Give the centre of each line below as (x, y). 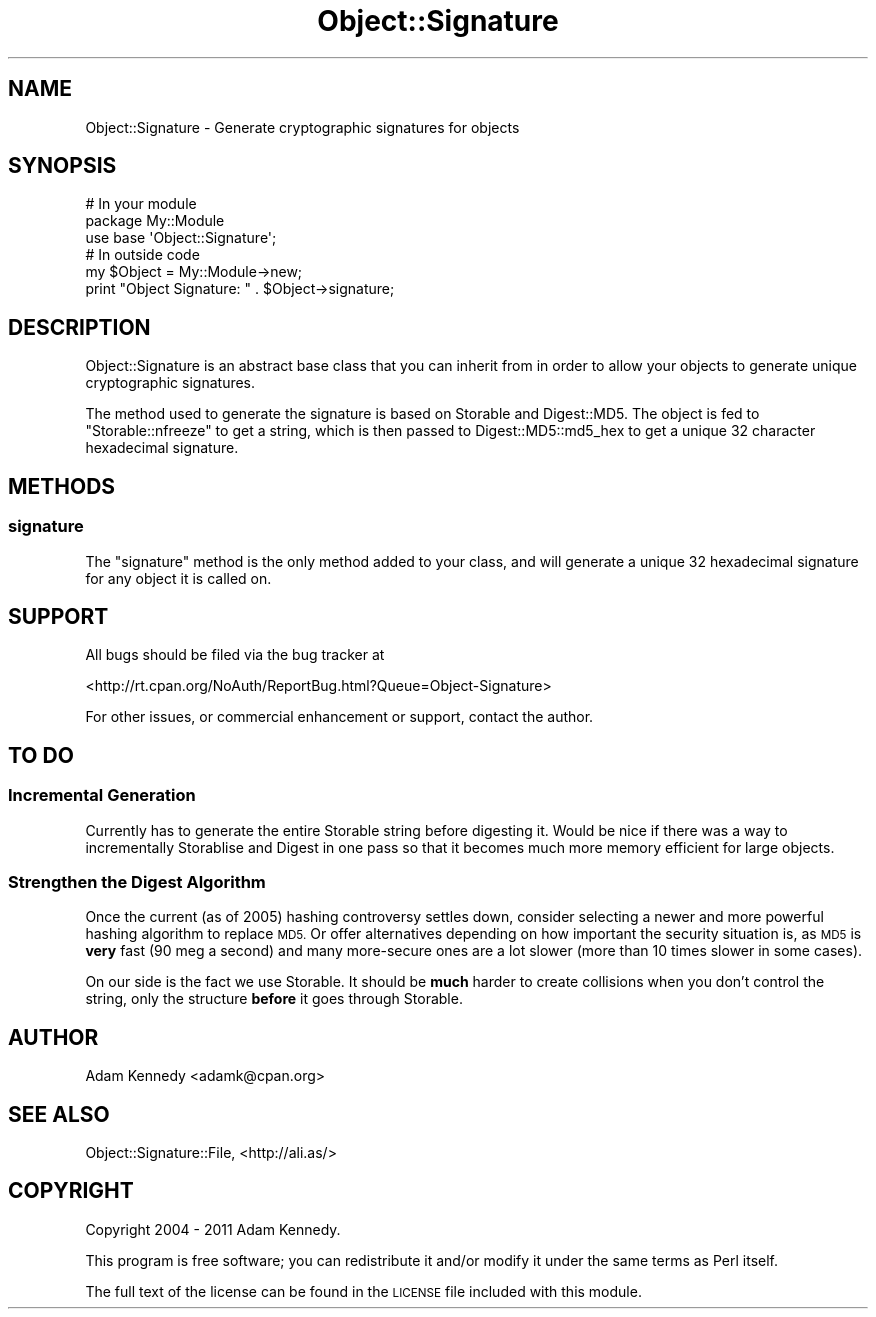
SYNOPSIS (62, 166)
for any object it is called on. (178, 578)
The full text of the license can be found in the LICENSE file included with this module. (363, 1291)
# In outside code (142, 255)
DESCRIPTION (79, 327)
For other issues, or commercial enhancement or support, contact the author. (339, 717)
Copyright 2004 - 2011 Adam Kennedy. (213, 1229)
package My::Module (155, 221)
